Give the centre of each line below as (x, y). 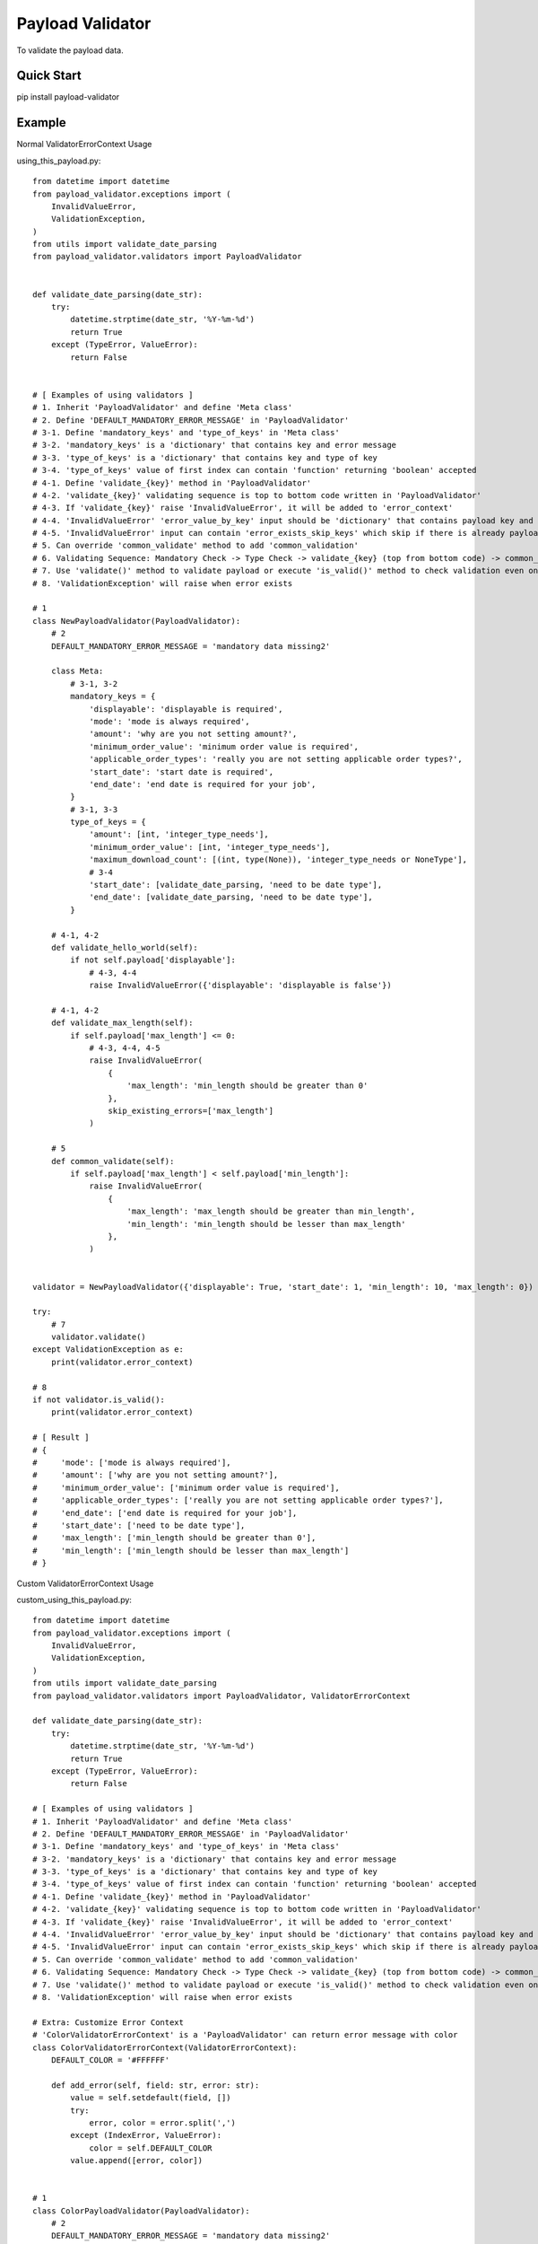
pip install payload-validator (68, 97)
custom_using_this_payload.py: (74, 1600)
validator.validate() (99, 1337)
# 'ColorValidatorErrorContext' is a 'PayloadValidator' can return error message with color (245, 2035)
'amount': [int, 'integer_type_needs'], (179, 834)
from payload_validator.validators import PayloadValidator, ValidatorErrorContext (222, 1696)
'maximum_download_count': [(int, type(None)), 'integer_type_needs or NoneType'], (278, 860)
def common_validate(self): (113, 1161)
